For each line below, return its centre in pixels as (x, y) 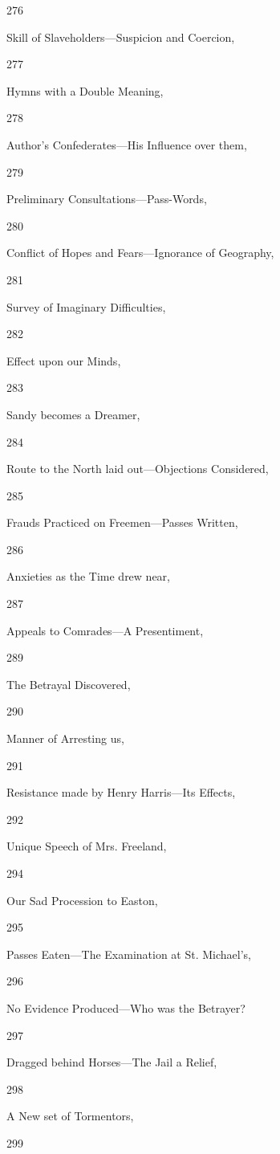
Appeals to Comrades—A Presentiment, (105, 630)
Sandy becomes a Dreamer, (73, 414)
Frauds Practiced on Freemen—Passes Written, (122, 522)
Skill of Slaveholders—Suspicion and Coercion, (121, 37)
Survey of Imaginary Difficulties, (86, 306)
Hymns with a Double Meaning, (85, 90)
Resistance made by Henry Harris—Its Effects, (121, 792)
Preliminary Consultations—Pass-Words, (107, 199)
